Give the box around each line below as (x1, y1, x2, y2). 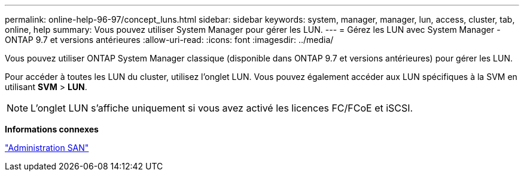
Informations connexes (5, 124, 99, 134)
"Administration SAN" (5, 143, 89, 153)
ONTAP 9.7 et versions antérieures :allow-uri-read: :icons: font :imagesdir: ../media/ (5, 35, 334, 45)
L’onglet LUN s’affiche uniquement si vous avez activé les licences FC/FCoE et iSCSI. (31, 102, 413, 114)
